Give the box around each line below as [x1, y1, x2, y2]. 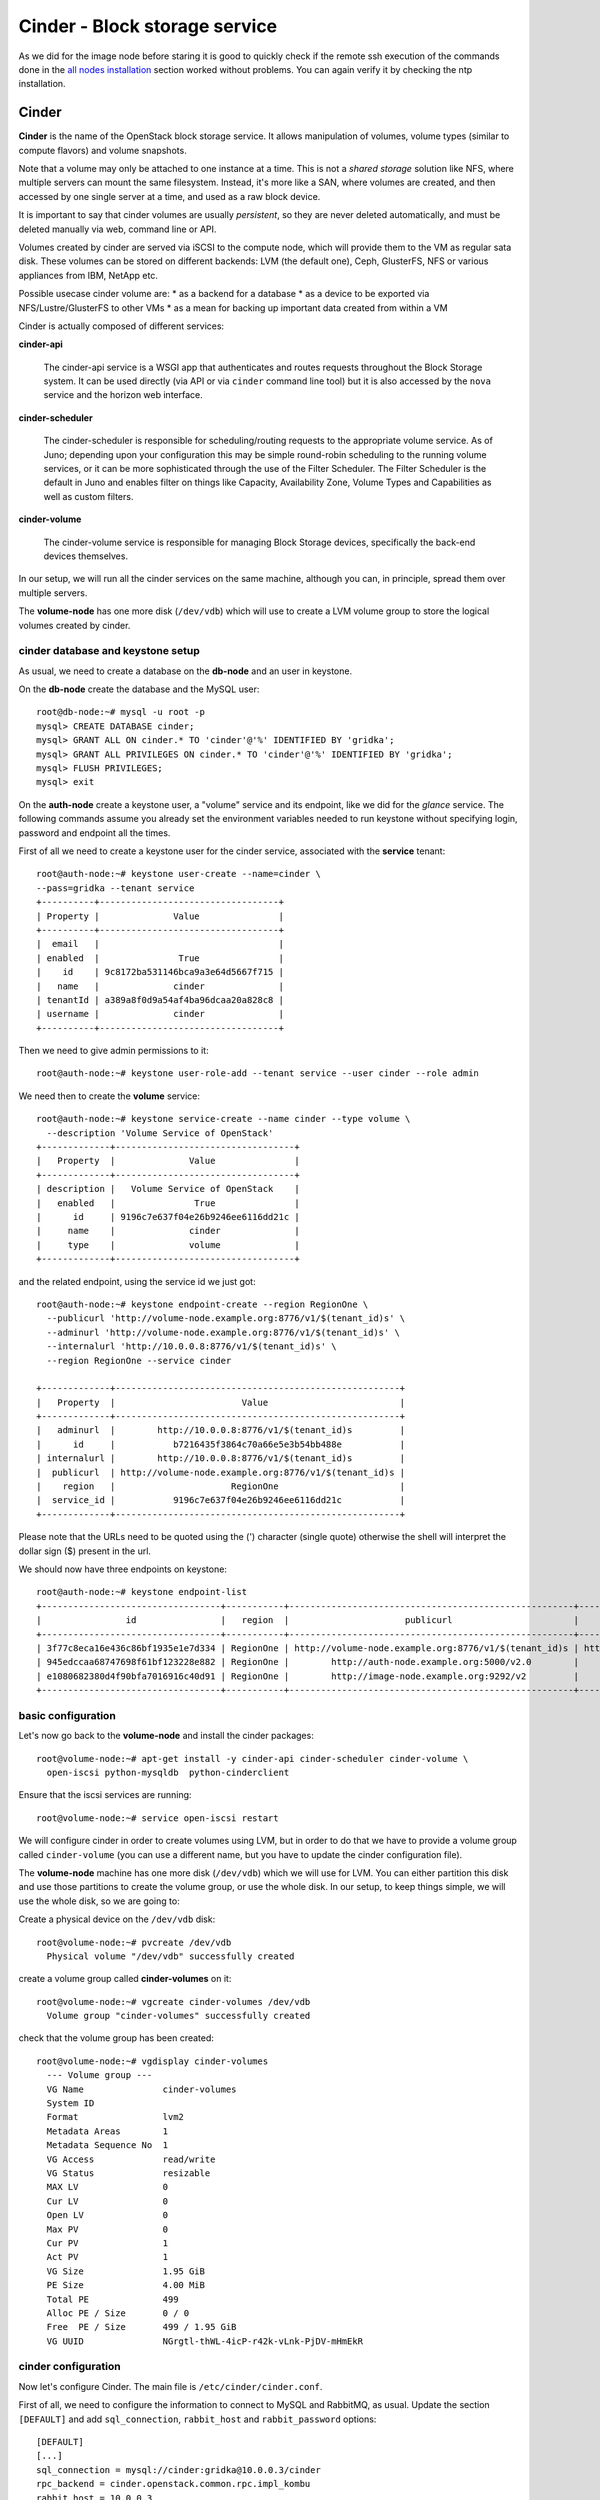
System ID [46, 2098, 95, 2109]
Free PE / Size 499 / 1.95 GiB [46, 2321, 237, 2333]
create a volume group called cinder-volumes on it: [18, 1973, 232, 1985]
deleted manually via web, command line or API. [18, 223, 217, 235]
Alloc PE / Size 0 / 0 [46, 2307, 190, 2319]
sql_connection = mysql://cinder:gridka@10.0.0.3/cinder [36, 2464, 322, 2475]
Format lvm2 [46, 2111, 185, 2123]
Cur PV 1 [46, 2237, 169, 2249]
